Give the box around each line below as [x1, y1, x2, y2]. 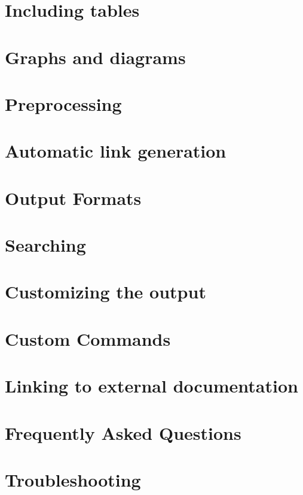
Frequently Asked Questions [5, 420, 241, 445]
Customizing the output [5, 279, 206, 304]
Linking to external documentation [5, 373, 298, 398]
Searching [5, 233, 86, 257]
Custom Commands [5, 326, 171, 351]
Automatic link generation [5, 138, 227, 163]
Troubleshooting [5, 467, 141, 491]
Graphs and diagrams [5, 44, 186, 69]
